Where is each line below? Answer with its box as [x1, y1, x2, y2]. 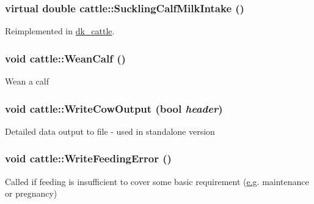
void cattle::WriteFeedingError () [5, 151, 172, 166]
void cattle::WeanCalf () [5, 50, 126, 66]
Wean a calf [5, 75, 49, 88]
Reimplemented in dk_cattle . [5, 25, 115, 37]
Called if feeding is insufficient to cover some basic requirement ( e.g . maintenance [5, 175, 309, 187]
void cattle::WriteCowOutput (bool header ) [5, 100, 223, 116]
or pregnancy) [5, 187, 57, 200]
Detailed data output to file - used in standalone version [5, 124, 215, 137]
